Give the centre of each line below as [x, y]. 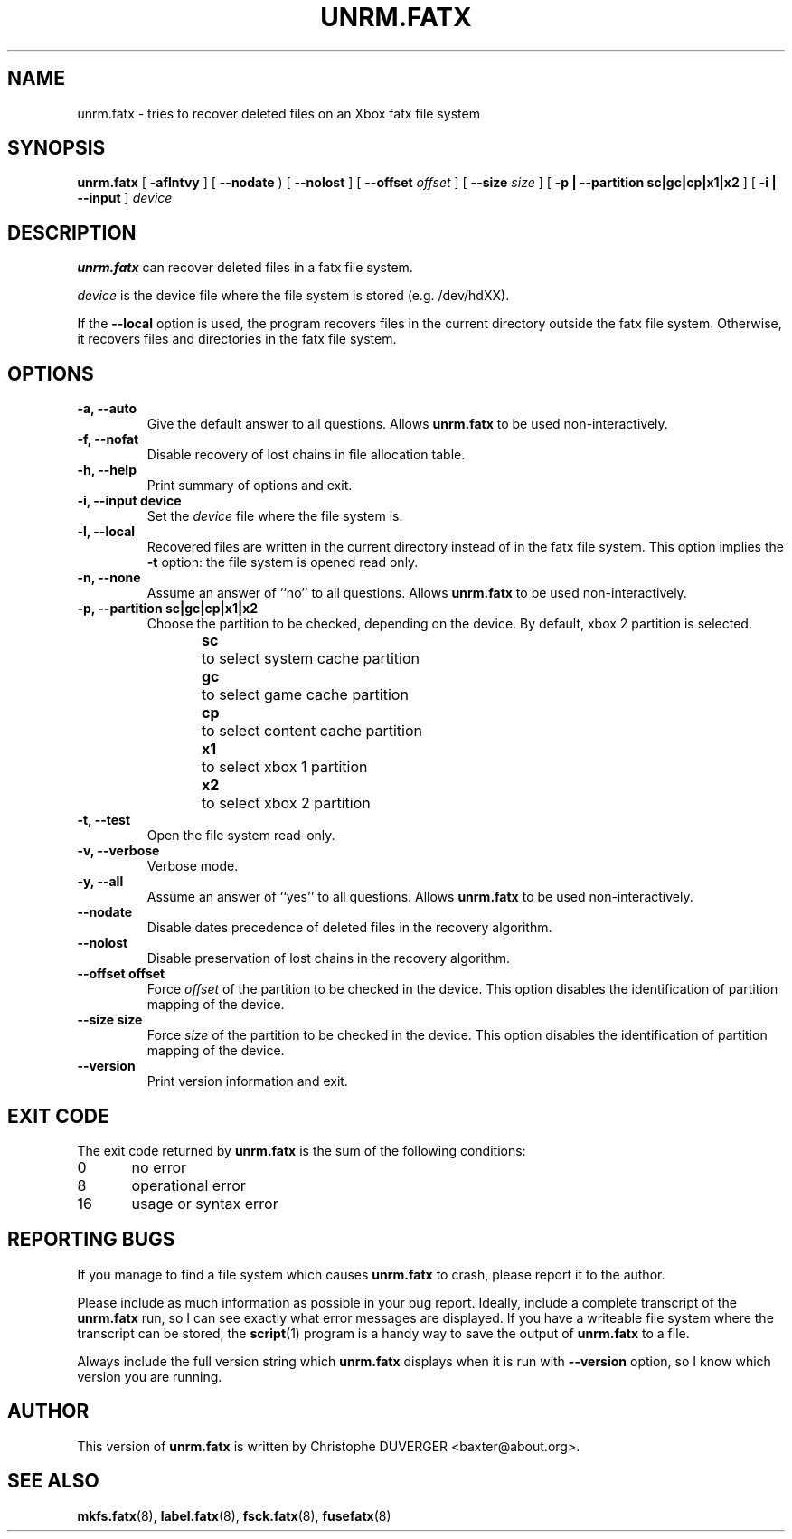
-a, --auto [107, 409]
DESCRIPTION [72, 232]
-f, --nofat [108, 439]
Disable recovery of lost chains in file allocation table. [306, 455]
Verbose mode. [193, 866]
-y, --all [100, 882]
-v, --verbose [118, 851]
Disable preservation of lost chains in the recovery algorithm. [329, 958]
